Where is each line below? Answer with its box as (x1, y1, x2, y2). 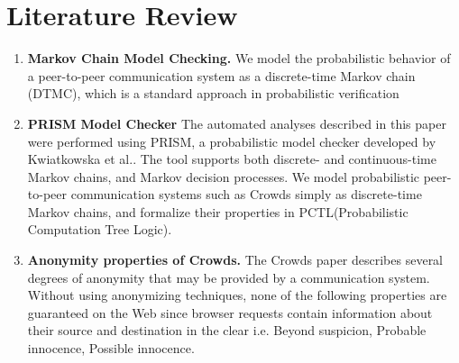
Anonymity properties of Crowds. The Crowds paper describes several (27, 250, 444, 269)
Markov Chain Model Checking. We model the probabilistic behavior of (27, 49, 451, 68)
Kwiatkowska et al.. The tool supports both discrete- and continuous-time (27, 150, 436, 168)
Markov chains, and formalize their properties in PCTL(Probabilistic (27, 202, 409, 221)
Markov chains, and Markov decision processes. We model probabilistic (27, 167, 420, 186)
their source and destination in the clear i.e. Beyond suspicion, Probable (27, 321, 427, 340)
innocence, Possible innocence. (27, 339, 195, 358)
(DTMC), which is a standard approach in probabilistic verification (27, 84, 399, 103)
